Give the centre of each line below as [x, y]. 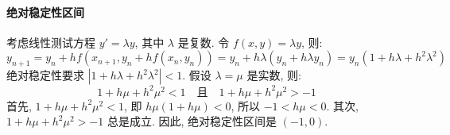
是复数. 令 [204, 42]
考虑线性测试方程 [51, 42]
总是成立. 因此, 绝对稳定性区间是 [192, 121]
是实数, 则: [274, 75]
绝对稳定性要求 [45, 75]
